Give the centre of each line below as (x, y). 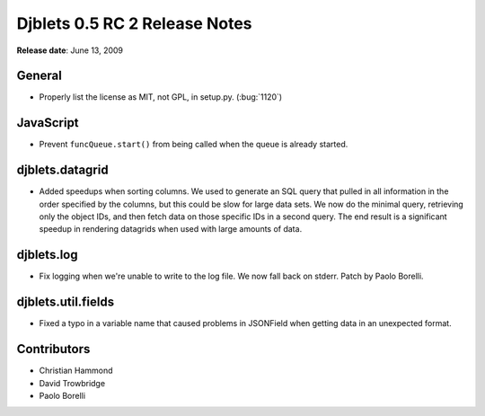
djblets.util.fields (66, 302)
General (40, 76)
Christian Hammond (76, 371)
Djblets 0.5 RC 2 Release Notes (134, 23)
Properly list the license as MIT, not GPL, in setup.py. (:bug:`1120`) (161, 97)
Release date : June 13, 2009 (70, 50)
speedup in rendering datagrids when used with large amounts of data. (171, 229)
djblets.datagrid (62, 170)
